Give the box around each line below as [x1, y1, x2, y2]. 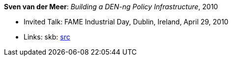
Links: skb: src [24, 33, 70, 41]
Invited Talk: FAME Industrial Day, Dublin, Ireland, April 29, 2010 [24, 18, 229, 26]
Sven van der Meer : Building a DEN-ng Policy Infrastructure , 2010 [4, 2, 218, 11]
